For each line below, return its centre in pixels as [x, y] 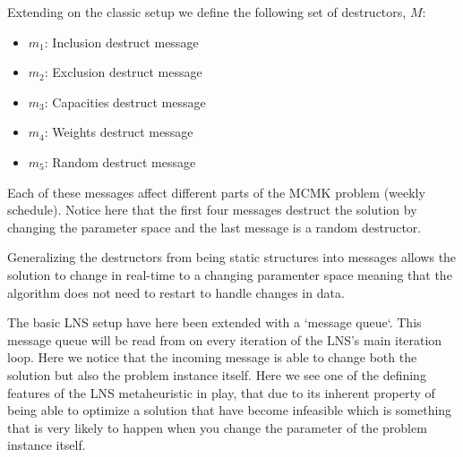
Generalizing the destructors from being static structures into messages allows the [232, 257]
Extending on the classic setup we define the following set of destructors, [207, 12]
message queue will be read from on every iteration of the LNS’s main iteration [225, 339]
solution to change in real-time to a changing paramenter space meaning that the [230, 274]
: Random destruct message [120, 161]
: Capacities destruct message [125, 102]
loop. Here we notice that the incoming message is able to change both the [212, 357]
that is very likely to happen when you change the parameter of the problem [217, 427]
